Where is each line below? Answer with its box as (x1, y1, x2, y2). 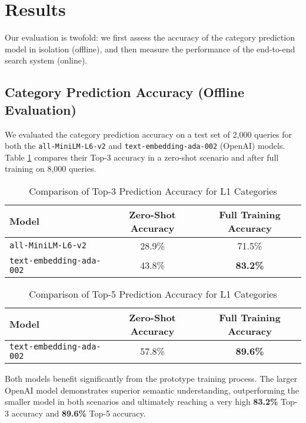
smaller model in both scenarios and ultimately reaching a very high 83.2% (5, 395, 278, 408)
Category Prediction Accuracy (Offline (5, 83, 245, 101)
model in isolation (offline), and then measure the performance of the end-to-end (5, 42, 295, 55)
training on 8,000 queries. (5, 162, 97, 175)
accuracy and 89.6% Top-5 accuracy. (11, 407, 146, 419)
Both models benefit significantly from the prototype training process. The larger (5, 372, 297, 384)
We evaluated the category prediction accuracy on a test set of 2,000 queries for (5, 128, 292, 140)
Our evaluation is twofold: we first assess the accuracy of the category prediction (5, 31, 295, 44)
